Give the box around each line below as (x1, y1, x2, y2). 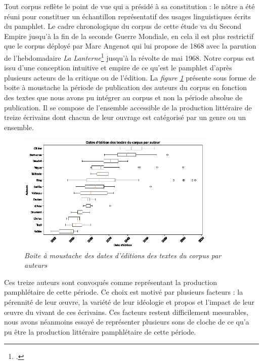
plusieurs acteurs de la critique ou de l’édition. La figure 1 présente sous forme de (4, 72, 256, 83)
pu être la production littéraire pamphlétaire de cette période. (4, 326, 196, 337)
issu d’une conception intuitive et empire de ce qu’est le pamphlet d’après (4, 62, 232, 73)
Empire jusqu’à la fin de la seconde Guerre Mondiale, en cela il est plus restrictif (4, 30, 254, 41)
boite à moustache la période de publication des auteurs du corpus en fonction (4, 82, 247, 93)
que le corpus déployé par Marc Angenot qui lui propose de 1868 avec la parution (4, 41, 256, 51)
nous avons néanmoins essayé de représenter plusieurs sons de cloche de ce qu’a (4, 316, 249, 327)
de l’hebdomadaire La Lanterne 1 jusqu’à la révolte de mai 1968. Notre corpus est (4, 51, 255, 63)
